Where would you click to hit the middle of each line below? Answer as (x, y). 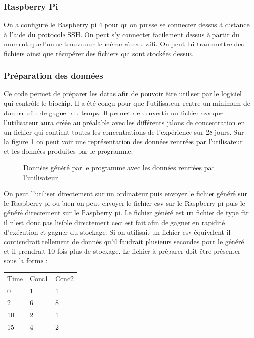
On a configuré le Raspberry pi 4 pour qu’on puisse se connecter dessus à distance (127, 25)
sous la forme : (26, 260)
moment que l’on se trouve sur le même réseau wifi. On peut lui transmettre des (124, 44)
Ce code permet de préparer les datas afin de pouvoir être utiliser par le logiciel (123, 93)
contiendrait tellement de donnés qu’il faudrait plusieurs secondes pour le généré (124, 241)
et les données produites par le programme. (69, 151)
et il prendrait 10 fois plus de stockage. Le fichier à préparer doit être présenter (122, 251)
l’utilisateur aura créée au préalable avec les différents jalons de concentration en (125, 122)
